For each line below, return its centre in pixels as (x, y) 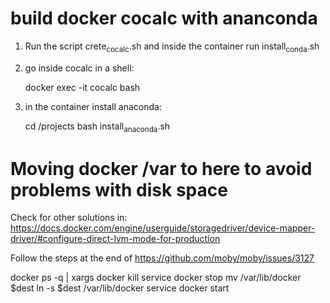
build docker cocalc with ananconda (164, 18)
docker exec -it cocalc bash (82, 87)
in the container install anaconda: (93, 106)
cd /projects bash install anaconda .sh (97, 127)
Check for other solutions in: (69, 218)
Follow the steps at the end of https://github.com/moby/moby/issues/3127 (162, 258)
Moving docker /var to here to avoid (161, 168)
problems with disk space (119, 189)
